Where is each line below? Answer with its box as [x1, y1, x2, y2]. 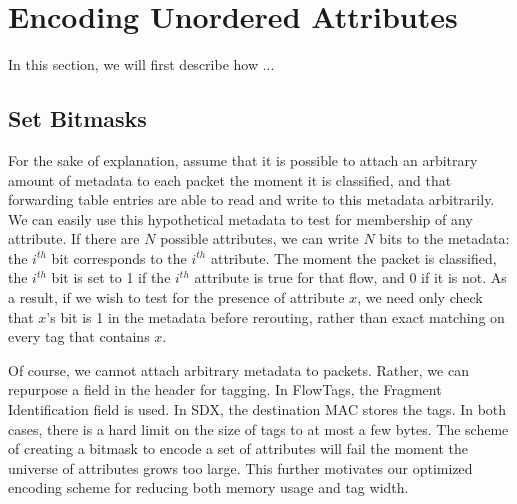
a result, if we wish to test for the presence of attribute [8, 287, 345, 308]
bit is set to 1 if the [51, 267, 171, 288]
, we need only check [357, 287, 483, 308]
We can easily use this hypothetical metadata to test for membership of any [8, 208, 473, 229]
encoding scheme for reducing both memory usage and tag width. [8, 477, 409, 498]
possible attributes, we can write [160, 228, 359, 249]
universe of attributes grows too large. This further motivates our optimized [8, 457, 473, 478]
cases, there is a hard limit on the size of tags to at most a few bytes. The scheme [8, 418, 509, 439]
